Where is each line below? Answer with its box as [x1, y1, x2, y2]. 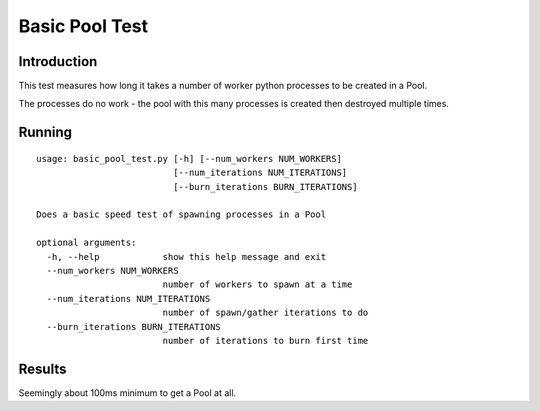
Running [18, 124, 73, 141]
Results [18, 360, 67, 377]
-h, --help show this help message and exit [46, 251, 327, 262]
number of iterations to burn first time [162, 335, 369, 346]
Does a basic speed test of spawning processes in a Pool [36, 209, 327, 220]
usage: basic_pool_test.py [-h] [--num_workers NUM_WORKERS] [36, 153, 342, 164]
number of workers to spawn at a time [162, 279, 353, 290]
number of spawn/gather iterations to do [162, 307, 369, 319]
